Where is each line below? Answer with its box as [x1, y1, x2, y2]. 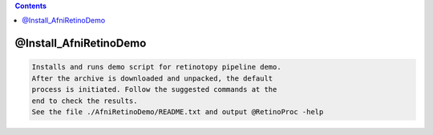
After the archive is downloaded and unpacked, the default [31, 73, 273, 83]
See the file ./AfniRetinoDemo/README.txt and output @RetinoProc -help [31, 107, 324, 116]
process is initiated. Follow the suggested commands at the [31, 85, 277, 94]
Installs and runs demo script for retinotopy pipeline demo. [31, 62, 281, 72]
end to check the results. [31, 96, 138, 105]
